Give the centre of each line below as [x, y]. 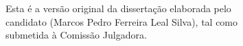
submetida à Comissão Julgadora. [76, 35]
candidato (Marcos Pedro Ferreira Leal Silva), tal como [122, 21]
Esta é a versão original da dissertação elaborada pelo [118, 8]
